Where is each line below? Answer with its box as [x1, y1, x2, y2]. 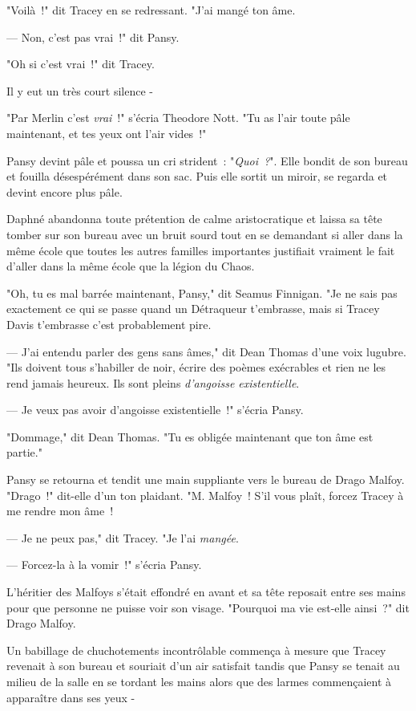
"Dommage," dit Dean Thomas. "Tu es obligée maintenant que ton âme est [6, 428, 374, 445]
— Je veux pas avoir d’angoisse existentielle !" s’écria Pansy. [6, 401, 304, 418]
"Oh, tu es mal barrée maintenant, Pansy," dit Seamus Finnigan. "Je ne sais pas [6, 284, 398, 301]
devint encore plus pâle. [6, 183, 123, 200]
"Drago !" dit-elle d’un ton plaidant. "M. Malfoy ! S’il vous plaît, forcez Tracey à [6, 486, 404, 503]
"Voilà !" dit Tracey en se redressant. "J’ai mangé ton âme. [6, 2, 296, 18]
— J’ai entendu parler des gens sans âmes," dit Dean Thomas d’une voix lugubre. [6, 343, 406, 360]
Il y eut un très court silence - [6, 82, 153, 99]
